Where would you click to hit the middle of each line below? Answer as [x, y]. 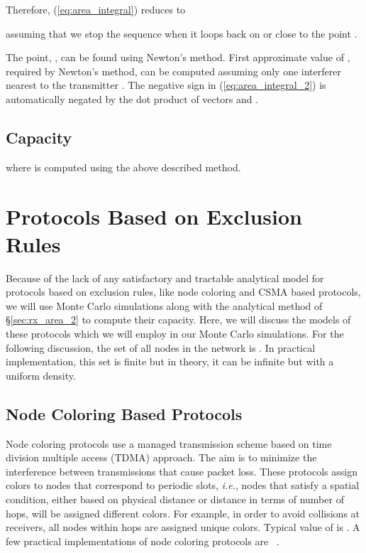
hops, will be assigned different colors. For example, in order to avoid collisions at [183, 513]
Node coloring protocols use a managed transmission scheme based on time [169, 443]
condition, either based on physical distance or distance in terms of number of [175, 499]
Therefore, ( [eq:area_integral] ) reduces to [96, 9]
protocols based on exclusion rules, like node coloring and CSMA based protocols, [183, 292]
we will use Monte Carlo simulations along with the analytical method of [164, 305]
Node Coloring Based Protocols [124, 413]
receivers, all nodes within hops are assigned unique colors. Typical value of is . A [183, 527]
